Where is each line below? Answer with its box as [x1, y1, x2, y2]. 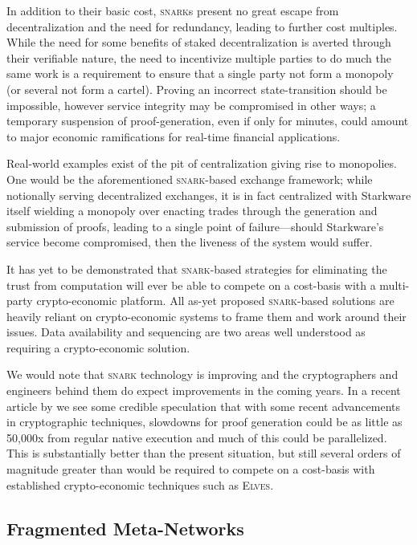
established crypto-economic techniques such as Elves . [6, 476, 274, 493]
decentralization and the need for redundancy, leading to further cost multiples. [6, 18, 398, 35]
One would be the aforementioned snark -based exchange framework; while [6, 170, 373, 187]
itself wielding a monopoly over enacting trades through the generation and [6, 202, 378, 219]
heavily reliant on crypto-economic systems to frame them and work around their [6, 307, 407, 324]
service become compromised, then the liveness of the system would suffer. [6, 234, 373, 250]
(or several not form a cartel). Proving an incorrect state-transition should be [6, 80, 387, 97]
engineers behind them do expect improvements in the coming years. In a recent [6, 382, 401, 399]
